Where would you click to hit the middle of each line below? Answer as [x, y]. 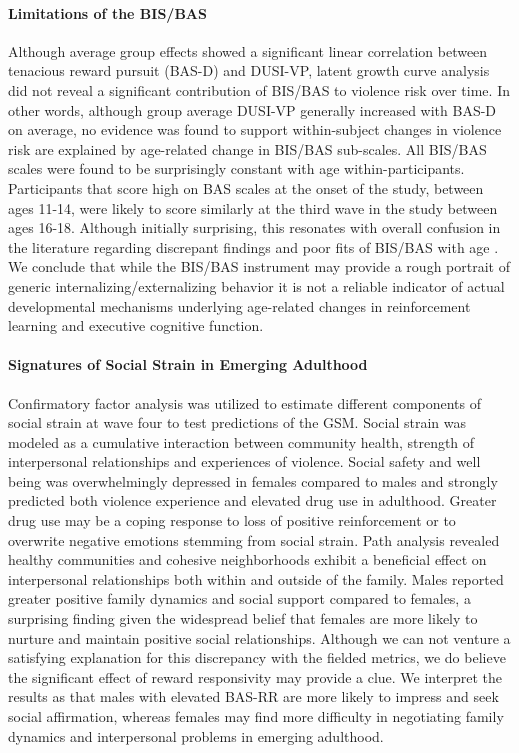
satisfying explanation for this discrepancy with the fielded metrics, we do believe [257, 657]
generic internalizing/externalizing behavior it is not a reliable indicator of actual [256, 285]
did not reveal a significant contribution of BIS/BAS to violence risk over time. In [259, 89]
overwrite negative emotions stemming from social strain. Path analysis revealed [254, 539]
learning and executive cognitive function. [136, 325]
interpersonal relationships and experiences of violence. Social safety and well [244, 461]
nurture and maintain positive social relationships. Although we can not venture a [259, 637]
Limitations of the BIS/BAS [107, 12]
